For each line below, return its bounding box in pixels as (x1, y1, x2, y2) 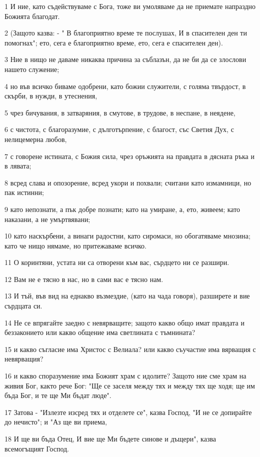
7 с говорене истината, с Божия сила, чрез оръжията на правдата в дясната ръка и (4, 150, 254, 161)
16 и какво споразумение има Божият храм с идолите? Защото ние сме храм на (4, 370, 246, 381)
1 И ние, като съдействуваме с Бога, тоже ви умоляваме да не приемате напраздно (4, 1, 256, 11)
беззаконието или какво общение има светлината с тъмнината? (4, 327, 195, 337)
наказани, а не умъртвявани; (4, 213, 90, 224)
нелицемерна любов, (4, 133, 67, 144)
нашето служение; (4, 63, 59, 74)
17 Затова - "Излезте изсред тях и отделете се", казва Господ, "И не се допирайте (4, 406, 252, 417)
